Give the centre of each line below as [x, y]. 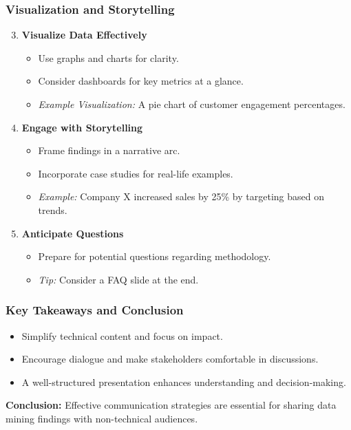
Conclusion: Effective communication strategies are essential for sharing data [171, 405]
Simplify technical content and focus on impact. [122, 335]
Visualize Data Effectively [84, 35]
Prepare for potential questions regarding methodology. [155, 256]
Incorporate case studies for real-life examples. [136, 173]
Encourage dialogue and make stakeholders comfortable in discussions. [170, 359]
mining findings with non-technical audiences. [102, 418]
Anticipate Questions [73, 233]
